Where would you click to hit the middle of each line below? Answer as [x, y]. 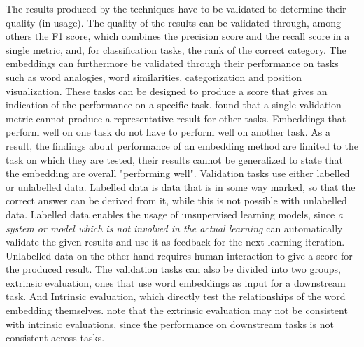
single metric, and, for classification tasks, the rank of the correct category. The [176, 49]
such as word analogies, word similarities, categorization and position [154, 77]
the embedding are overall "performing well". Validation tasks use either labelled [178, 173]
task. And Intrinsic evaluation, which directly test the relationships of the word [176, 296]
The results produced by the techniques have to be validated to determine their [176, 8]
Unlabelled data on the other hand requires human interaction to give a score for [179, 255]
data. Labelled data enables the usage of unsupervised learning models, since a [174, 214]
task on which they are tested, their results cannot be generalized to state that [174, 159]
